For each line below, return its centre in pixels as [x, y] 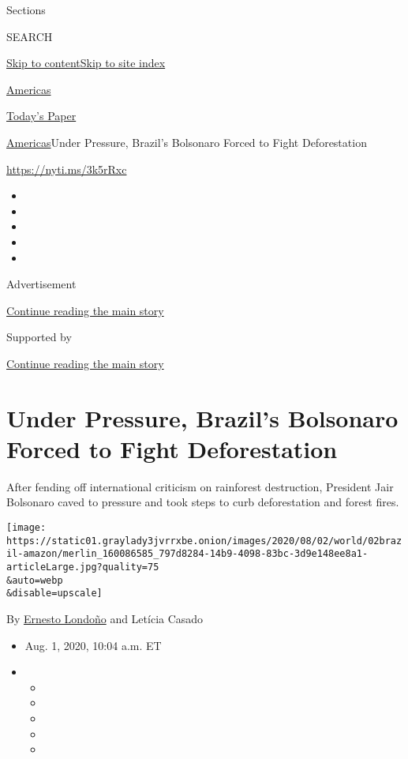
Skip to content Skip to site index [86, 63]
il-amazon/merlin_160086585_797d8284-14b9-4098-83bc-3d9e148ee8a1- [187, 554]
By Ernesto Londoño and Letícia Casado [105, 618]
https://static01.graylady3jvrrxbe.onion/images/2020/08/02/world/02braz [204, 541]
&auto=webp [35, 580]
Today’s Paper [41, 116]
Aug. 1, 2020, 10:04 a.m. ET [93, 645]
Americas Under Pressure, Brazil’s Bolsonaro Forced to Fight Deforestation [187, 142]
